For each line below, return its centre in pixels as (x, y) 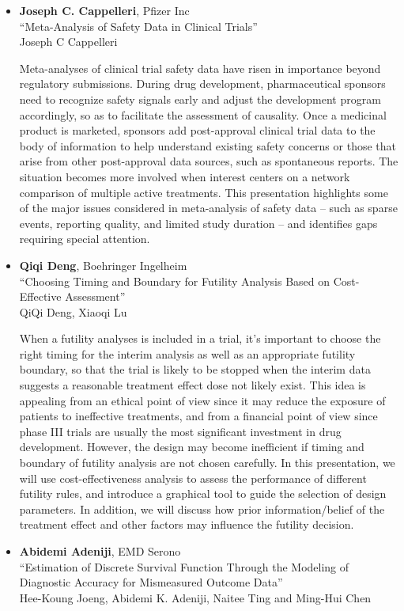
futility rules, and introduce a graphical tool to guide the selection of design (203, 493)
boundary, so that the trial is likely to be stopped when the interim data (195, 369)
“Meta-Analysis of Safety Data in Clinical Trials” (138, 26)
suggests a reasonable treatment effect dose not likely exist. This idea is (193, 385)
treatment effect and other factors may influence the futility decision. (187, 524)
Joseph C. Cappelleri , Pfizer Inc (104, 10)
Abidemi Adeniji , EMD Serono (100, 551)
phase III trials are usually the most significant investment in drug (180, 431)
